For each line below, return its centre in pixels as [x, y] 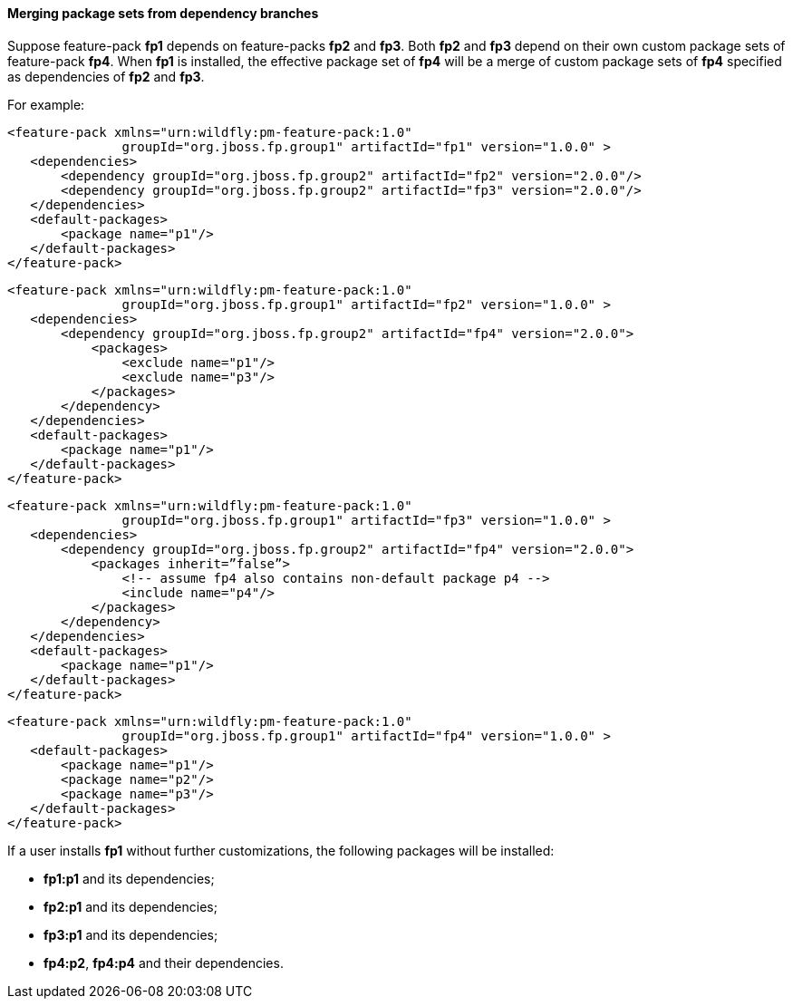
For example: [46, 104]
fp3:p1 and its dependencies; [131, 934]
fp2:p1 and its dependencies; [131, 906]
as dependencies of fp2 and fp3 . [106, 76]
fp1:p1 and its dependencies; [129, 878]
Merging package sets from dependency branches [163, 13]
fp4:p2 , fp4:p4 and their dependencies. [164, 962]
